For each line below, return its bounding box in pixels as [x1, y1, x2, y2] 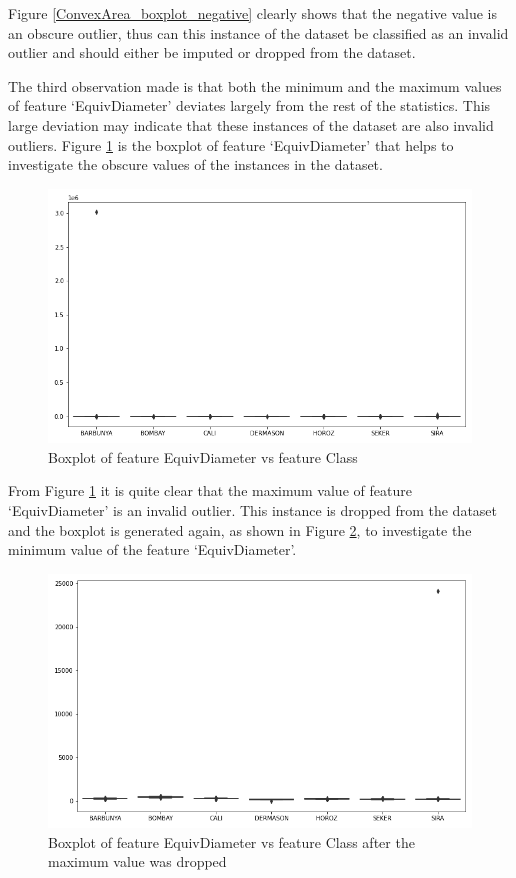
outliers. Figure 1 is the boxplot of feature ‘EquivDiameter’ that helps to [8, 134, 454, 155]
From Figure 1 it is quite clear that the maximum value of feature [8, 480, 412, 501]
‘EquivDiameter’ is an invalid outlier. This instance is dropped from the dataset [8, 499, 498, 520]
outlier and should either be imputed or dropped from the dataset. [8, 42, 416, 63]
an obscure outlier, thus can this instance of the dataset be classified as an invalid [8, 22, 509, 43]
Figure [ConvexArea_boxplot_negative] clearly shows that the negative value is [8, 3, 497, 23]
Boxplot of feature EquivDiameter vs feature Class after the [48, 831, 415, 852]
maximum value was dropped [48, 851, 227, 872]
